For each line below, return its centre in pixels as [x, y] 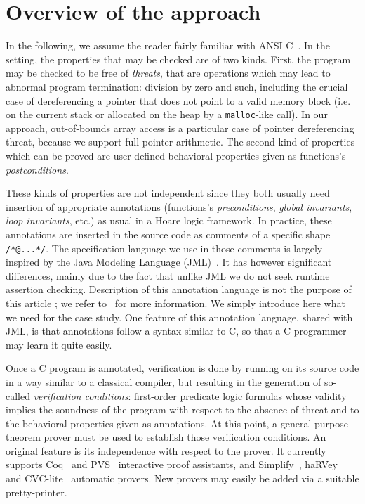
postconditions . [37, 169]
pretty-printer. [36, 492]
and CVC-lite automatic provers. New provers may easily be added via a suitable [182, 478]
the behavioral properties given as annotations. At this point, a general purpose [177, 423]
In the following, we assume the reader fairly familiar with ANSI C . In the [168, 45]
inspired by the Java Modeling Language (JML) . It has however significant [169, 262]
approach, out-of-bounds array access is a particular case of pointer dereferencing [180, 128]
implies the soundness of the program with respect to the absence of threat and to [182, 409]
